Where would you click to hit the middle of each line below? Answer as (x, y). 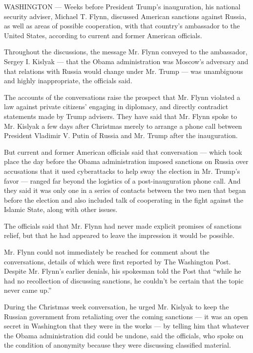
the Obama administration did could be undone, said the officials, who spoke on (124, 335)
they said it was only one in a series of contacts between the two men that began (125, 190)
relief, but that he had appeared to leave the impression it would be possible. (119, 235)
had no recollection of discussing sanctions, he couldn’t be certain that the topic (124, 280)
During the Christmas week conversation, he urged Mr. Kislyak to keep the (116, 307)
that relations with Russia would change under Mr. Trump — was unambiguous (124, 71)
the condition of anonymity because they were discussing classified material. (117, 345)
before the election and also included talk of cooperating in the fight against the (124, 200)
